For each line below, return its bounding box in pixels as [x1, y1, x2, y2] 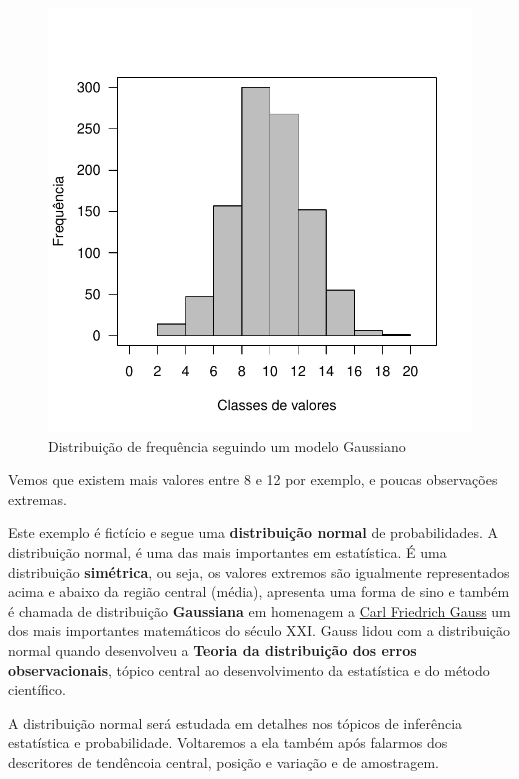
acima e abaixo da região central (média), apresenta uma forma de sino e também [8, 581, 510, 602]
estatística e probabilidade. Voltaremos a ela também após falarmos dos [8, 732, 448, 753]
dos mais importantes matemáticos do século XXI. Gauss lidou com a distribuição [8, 620, 511, 641]
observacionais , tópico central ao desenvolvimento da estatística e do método [8, 659, 490, 680]
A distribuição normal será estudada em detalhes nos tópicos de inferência [8, 712, 463, 733]
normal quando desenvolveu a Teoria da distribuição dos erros [8, 639, 417, 660]
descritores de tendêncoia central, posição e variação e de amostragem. [8, 751, 439, 772]
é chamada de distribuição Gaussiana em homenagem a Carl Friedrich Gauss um [8, 600, 511, 621]
